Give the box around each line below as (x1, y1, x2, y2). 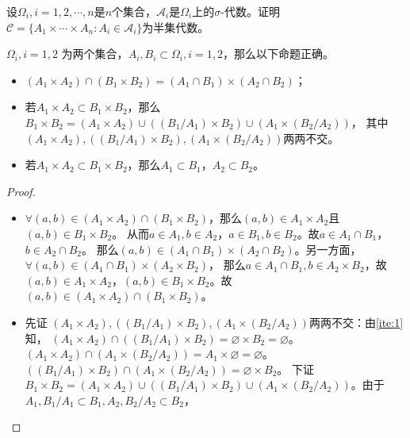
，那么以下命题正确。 (222, 45, 334, 62)
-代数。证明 (220, 3, 280, 19)
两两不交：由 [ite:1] (308, 313, 404, 330)
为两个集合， (61, 45, 128, 62)
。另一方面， (294, 240, 362, 257)
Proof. (6, 182, 36, 199)
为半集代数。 (142, 18, 209, 35)
